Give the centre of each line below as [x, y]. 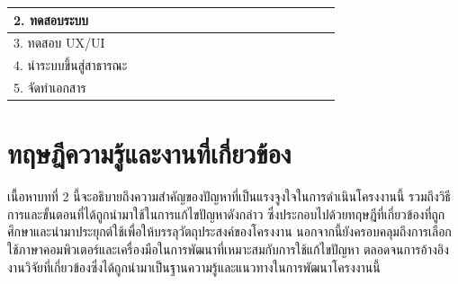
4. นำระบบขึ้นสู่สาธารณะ [71, 65]
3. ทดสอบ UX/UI [59, 43]
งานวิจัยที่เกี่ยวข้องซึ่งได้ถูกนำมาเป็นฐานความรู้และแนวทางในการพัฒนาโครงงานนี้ [194, 266]
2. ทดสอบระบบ [51, 19]
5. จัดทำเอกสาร [50, 88]
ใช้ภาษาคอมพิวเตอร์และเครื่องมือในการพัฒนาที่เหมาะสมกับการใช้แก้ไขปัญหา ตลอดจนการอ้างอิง [228, 249]
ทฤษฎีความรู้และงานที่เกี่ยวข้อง [149, 153]
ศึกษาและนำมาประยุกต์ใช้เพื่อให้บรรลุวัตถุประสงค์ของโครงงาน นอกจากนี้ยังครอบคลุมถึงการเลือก [229, 231]
